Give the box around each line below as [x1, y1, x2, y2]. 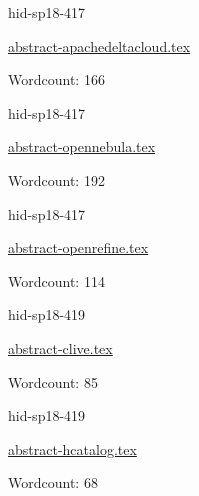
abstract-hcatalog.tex [8, 438, 137, 459]
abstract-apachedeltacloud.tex [8, 35, 191, 56]
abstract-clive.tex [8, 337, 113, 358]
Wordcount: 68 [8, 472, 98, 493]
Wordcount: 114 [8, 270, 105, 291]
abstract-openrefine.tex [8, 237, 149, 258]
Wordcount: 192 [8, 169, 105, 190]
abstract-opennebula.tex [8, 136, 156, 157]
